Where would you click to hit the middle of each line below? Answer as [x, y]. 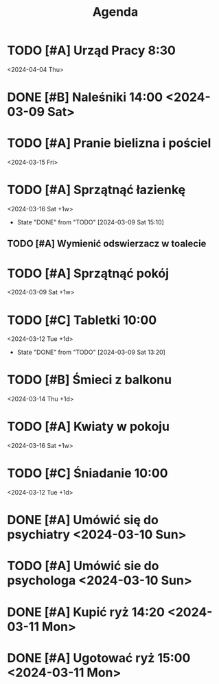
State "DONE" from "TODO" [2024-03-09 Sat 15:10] [91, 222]
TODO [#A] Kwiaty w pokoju [89, 427]
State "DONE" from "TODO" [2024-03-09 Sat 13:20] [91, 352]
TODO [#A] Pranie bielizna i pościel [109, 143]
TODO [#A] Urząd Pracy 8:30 [92, 50]
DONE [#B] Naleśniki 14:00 [85, 97]
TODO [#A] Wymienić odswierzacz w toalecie [107, 244]
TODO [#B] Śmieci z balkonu [90, 380]
